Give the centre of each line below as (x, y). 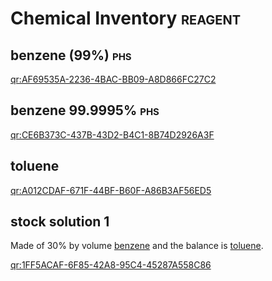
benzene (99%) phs (71, 55)
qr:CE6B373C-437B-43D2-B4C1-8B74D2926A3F (112, 134)
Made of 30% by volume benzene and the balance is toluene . (137, 246)
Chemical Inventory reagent (126, 18)
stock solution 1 (60, 222)
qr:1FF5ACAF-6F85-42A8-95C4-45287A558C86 (111, 265)
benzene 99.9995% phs (85, 110)
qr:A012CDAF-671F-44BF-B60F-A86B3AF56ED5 (111, 190)
